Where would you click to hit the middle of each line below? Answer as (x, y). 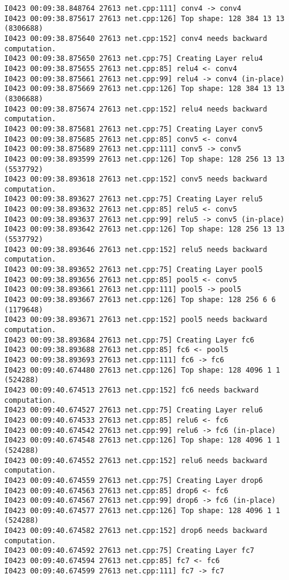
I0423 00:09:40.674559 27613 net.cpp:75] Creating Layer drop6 (134, 480)
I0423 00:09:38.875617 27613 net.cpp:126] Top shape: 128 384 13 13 (144, 18)
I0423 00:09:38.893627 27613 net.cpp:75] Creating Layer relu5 (134, 199)
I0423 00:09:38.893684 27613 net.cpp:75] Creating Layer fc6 (129, 340)
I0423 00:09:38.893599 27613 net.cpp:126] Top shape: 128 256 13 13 (144, 159)
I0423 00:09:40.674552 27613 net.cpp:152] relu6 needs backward (136, 460)
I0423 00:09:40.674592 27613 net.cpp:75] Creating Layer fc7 (129, 551)
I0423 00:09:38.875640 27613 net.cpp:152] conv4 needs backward (136, 38)
